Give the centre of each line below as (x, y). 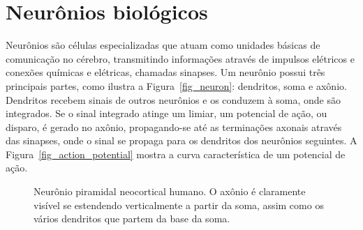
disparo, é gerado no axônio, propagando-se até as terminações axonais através (174, 127)
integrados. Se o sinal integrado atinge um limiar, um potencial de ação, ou (166, 113)
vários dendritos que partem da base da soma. (132, 219)
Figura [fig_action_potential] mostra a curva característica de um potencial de (176, 154)
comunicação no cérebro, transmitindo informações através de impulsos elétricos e (180, 58)
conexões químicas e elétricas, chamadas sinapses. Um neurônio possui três (165, 72)
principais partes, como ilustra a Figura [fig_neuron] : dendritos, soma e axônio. (176, 85)
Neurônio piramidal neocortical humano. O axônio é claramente (170, 191)
